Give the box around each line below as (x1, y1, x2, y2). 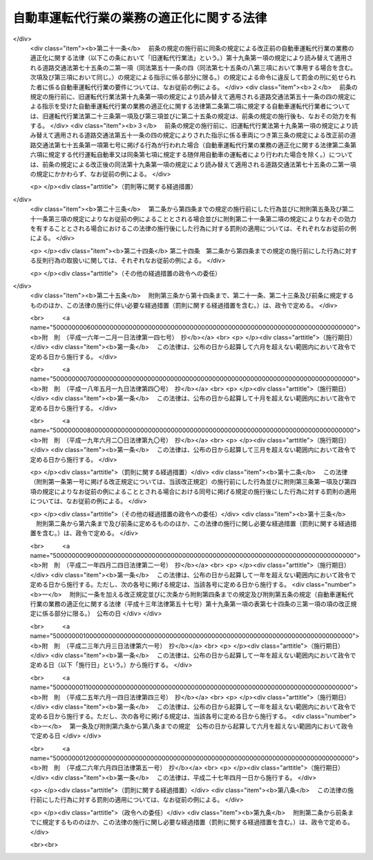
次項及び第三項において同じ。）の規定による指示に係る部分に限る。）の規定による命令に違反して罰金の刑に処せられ (30, 73, 356, 82)
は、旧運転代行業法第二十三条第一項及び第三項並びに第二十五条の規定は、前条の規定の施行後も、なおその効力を (30, 111, 351, 120)
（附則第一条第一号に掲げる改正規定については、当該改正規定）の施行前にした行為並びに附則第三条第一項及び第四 (30, 478, 357, 486)
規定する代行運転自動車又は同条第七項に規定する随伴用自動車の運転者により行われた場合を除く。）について (48, 151, 354, 159)
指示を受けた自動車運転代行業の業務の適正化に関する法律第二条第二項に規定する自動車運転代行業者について (41, 102, 351, 111)
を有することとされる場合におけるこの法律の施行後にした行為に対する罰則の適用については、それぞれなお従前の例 (30, 224, 357, 232)
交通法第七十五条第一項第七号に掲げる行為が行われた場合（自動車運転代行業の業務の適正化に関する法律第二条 (35, 140, 351, 149)
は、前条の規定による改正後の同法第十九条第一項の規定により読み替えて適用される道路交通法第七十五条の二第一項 (30, 160, 356, 169)
